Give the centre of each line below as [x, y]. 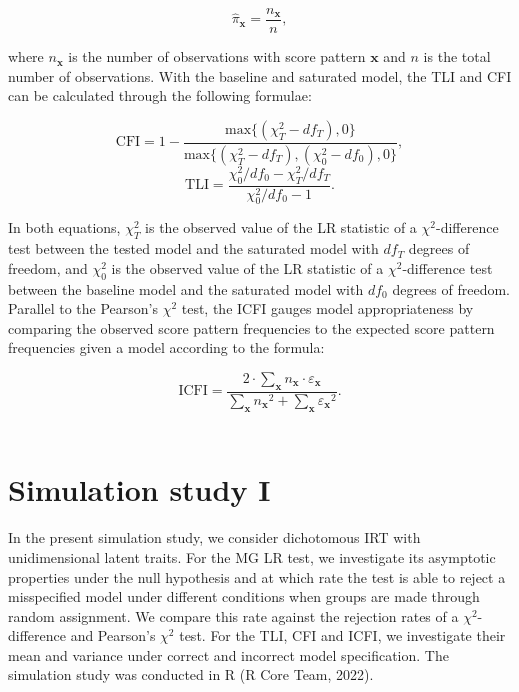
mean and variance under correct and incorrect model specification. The [228, 654]
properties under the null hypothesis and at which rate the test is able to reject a [257, 576]
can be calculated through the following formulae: [160, 95]
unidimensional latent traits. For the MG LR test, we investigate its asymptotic [252, 556]
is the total [457, 56]
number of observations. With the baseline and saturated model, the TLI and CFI [260, 75]
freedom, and [48, 267]
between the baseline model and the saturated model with [186, 288]
